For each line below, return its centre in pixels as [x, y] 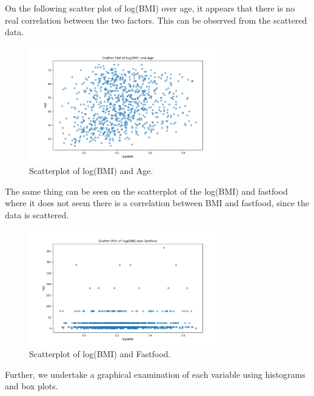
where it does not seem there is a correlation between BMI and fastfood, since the [157, 203]
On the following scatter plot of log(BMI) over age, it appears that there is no [150, 8]
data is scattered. [37, 214]
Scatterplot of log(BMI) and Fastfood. [100, 353]
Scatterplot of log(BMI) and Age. [91, 171]
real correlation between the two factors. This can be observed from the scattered [156, 20]
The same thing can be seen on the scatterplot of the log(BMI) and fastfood [146, 191]
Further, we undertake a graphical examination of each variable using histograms [155, 374]
